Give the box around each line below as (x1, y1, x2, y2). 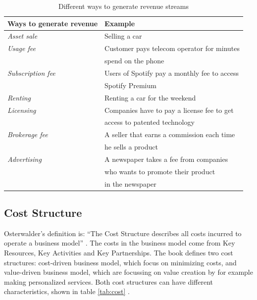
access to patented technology (104, 117, 195, 127)
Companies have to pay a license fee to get (104, 104, 234, 115)
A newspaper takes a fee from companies (104, 153, 228, 164)
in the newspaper (104, 178, 156, 189)
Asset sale (7, 31, 38, 41)
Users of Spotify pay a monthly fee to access (104, 67, 239, 78)
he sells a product (104, 142, 158, 152)
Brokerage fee (7, 129, 48, 140)
